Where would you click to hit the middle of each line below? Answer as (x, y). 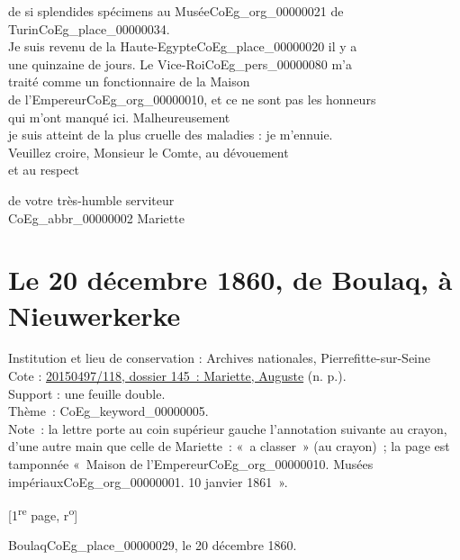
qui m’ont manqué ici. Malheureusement (119, 117)
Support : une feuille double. (87, 393)
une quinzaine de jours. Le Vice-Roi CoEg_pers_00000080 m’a (180, 63)
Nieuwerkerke (95, 315)
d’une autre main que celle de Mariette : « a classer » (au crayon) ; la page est (229, 446)
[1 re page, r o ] (43, 514)
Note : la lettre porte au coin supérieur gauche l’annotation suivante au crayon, (228, 428)
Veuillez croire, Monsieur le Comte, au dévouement (149, 152)
